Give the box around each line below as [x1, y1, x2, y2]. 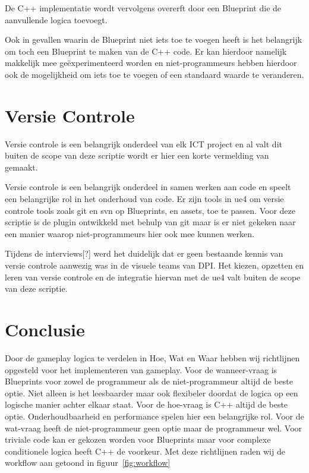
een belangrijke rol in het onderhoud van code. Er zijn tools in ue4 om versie [5, 193, 284, 205]
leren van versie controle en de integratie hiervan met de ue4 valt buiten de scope [5, 270, 301, 283]
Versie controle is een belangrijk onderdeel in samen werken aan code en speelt [5, 181, 291, 193]
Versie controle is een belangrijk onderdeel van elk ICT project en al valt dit [5, 137, 282, 150]
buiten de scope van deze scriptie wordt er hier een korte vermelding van [5, 149, 269, 162]
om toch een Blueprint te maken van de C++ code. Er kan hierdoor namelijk [5, 45, 287, 57]
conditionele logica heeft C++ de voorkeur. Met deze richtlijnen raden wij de [5, 444, 285, 457]
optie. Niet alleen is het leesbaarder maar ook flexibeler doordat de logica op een [5, 386, 298, 399]
